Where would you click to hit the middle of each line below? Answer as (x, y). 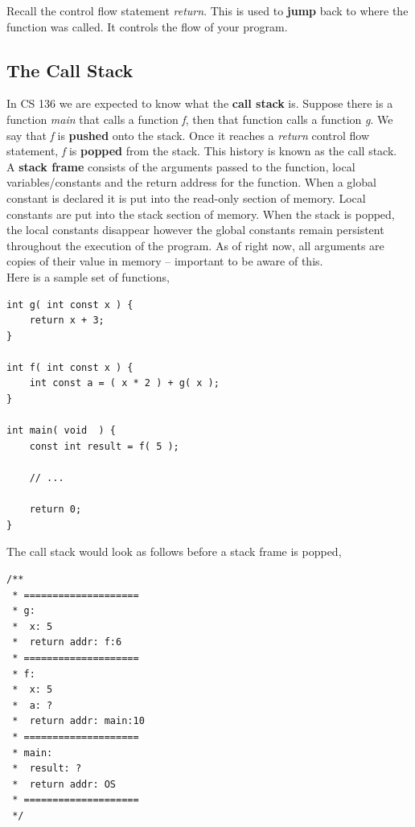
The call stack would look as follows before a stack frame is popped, (174, 551)
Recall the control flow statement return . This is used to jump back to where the (207, 10)
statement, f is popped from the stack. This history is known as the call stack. (202, 151)
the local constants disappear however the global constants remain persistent (195, 230)
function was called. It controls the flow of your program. (147, 26)
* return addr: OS (64, 784)
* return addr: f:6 (67, 642)
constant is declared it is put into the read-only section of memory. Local (186, 197)
